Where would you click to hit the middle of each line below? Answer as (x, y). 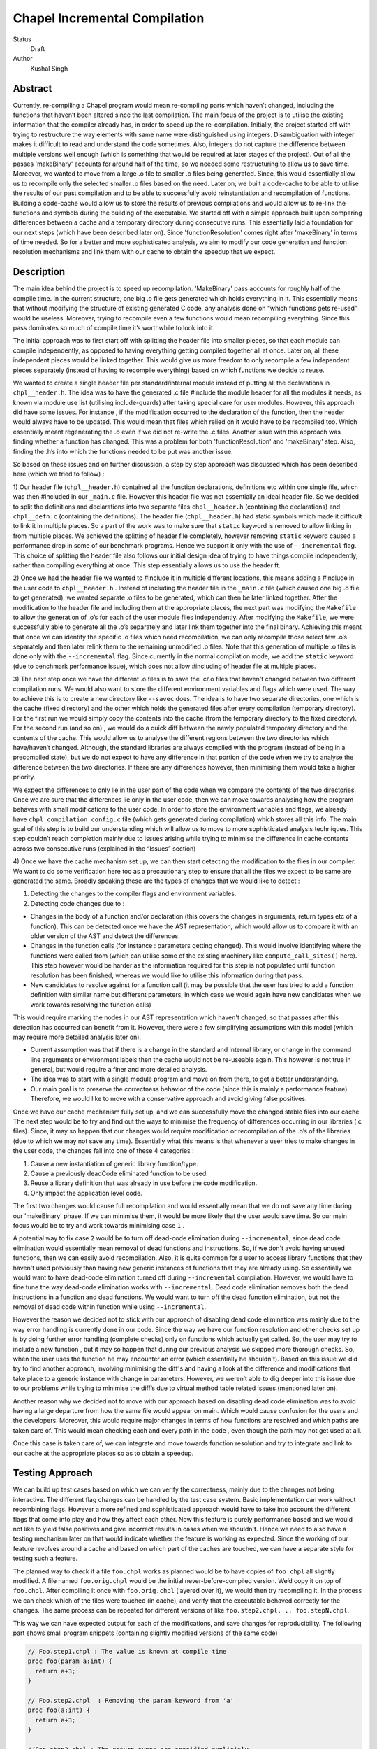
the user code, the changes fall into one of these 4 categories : (104, 1151)
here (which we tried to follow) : (59, 474)
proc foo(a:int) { (59, 1710)
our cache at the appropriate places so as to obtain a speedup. (103, 1453)
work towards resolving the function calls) (91, 1005)
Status (22, 39)
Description (39, 272)
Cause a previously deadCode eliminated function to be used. (119, 1173)
